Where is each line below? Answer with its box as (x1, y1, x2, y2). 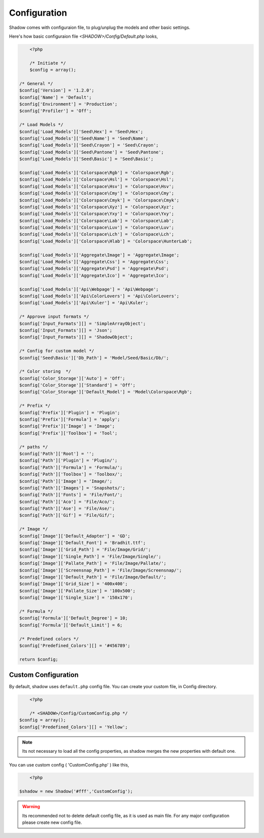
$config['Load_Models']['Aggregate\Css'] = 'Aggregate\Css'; (19, 259, 169, 264)
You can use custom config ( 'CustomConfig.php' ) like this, (9, 762, 130, 767)
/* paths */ (19, 444, 48, 450)
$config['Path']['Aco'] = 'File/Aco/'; (19, 499, 115, 504)
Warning (22, 804, 40, 810)
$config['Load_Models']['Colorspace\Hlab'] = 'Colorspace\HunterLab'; (19, 238, 193, 244)
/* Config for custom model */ (19, 348, 95, 354)
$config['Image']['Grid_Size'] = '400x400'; (19, 581, 128, 587)
